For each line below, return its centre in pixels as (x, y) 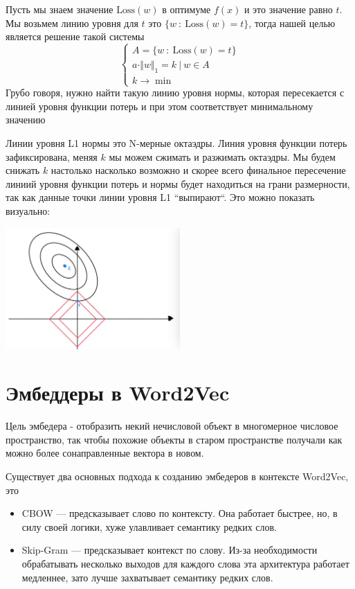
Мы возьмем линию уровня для (72, 23)
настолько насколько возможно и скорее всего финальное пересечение (198, 170)
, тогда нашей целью (292, 23)
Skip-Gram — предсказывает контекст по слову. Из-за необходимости (170, 550)
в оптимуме (186, 9)
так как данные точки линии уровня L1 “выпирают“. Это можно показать (160, 197)
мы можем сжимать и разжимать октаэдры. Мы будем (222, 156)
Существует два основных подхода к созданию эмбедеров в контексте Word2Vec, (177, 476)
